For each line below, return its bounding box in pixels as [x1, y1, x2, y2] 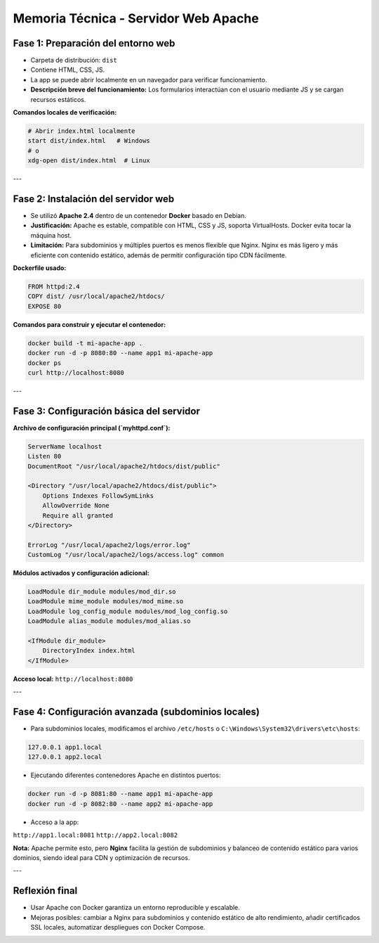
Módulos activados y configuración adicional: [13, 569, 150, 577]
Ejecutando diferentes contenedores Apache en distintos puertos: [30, 771, 221, 780]
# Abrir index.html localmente [27, 127, 136, 135]
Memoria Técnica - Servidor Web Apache [13, 11, 259, 26]
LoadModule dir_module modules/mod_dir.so [27, 588, 176, 596]
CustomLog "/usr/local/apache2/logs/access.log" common [27, 551, 225, 559]
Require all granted [42, 511, 114, 520]
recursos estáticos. [30, 95, 86, 103]
